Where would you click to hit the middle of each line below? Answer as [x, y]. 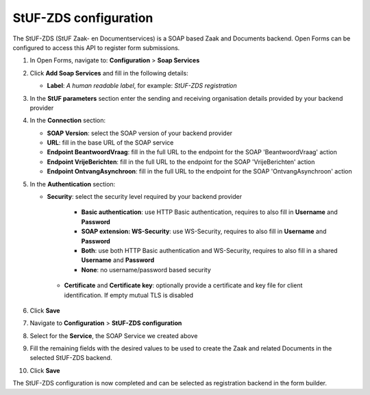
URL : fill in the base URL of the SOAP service [110, 143]
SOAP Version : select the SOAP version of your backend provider [140, 133]
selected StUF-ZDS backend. [71, 358]
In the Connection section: [68, 121]
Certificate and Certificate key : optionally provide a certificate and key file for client [183, 285]
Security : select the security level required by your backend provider [145, 197]
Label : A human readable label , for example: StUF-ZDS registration [142, 86]
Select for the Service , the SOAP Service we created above [114, 335]
